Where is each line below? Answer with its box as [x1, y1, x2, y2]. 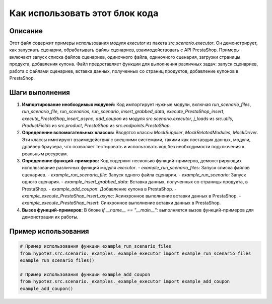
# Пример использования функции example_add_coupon [20, 271, 151, 277]
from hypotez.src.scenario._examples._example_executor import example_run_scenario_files [20, 250, 251, 256]
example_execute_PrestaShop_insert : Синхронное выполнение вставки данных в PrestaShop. [22, 200, 221, 206]
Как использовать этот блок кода [9, 8, 159, 19]
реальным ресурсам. [22, 151, 68, 157]
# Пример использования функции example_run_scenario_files [20, 244, 172, 249]
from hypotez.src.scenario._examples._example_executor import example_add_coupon [20, 279, 230, 284]
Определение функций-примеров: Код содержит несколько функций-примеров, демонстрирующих [22, 158, 242, 164]
